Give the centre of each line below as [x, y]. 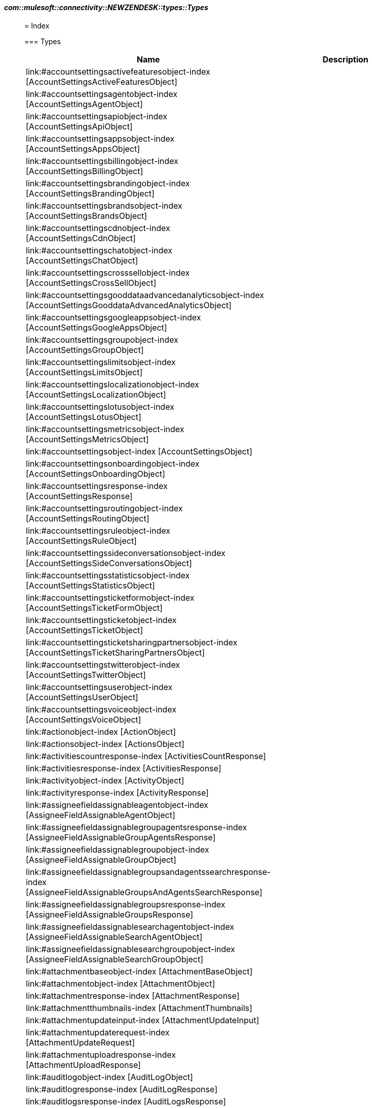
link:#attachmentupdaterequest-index [98, 1032]
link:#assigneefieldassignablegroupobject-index [118, 849]
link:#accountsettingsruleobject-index [98, 530]
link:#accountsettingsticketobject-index [101, 620]
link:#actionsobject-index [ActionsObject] [105, 744]
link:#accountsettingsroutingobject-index [104, 508]
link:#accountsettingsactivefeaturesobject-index [118, 71]
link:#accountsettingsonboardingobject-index [113, 463]
